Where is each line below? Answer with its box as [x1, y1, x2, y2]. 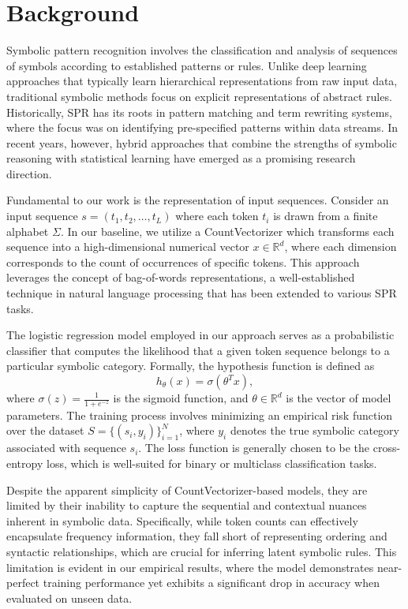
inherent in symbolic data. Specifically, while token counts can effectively [6, 512, 358, 529]
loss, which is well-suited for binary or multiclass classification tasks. [46, 455, 377, 472]
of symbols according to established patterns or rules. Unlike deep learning [6, 57, 367, 73]
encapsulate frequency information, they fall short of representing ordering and [6, 528, 387, 544]
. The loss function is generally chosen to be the [138, 439, 370, 456]
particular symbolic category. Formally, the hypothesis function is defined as [6, 357, 375, 374]
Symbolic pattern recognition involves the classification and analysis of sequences [6, 42, 398, 58]
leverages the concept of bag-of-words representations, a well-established [6, 269, 355, 286]
